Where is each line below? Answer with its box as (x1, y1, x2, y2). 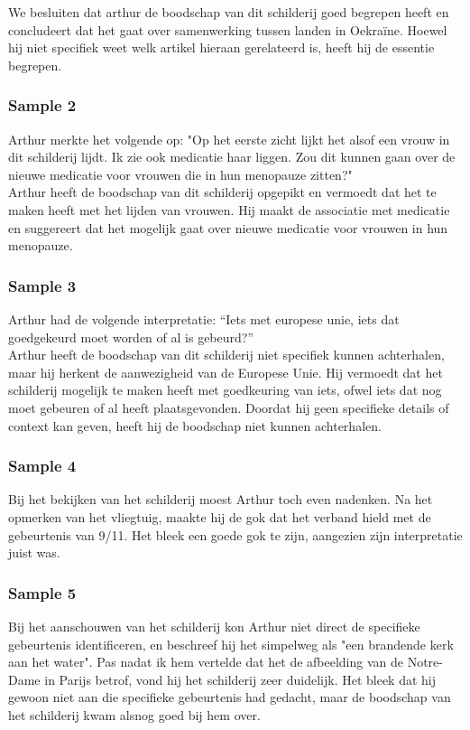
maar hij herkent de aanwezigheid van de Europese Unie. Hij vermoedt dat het (8, 362, 443, 381)
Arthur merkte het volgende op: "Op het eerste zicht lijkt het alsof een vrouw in (8, 129, 450, 148)
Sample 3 (8, 274, 77, 296)
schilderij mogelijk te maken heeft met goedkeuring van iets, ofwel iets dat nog (8, 380, 442, 399)
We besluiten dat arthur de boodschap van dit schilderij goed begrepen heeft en (8, 3, 449, 21)
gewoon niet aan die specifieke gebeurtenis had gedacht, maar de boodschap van (8, 688, 451, 707)
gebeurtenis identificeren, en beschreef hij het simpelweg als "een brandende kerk (8, 634, 454, 653)
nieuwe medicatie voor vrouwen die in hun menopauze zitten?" (8, 164, 353, 183)
